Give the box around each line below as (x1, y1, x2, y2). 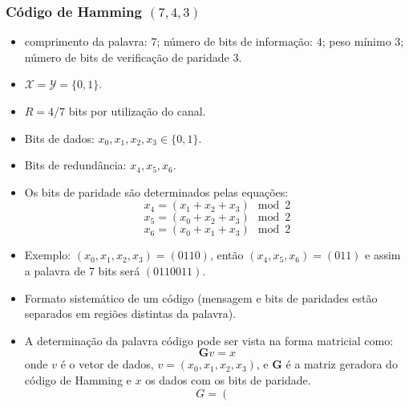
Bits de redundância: (24, 157, 127, 173)
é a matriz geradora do (285, 356, 398, 372)
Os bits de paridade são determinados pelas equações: (24, 183, 289, 200)
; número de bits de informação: (156, 33, 313, 50)
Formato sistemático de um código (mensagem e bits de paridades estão (24, 289, 378, 306)
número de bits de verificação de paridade (24, 48, 229, 65)
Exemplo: (24, 246, 71, 263)
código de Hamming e (24, 371, 132, 388)
